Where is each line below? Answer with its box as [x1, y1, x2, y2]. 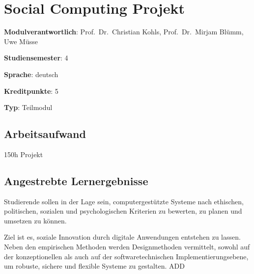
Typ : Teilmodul [4, 102, 53, 112]
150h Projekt [4, 149, 43, 159]
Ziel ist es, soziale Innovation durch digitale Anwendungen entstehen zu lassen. [4, 232, 241, 242]
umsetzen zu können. [4, 215, 67, 225]
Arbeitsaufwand [4, 126, 86, 141]
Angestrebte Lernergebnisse [4, 173, 148, 188]
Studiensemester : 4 [4, 53, 68, 63]
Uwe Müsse [4, 36, 38, 46]
